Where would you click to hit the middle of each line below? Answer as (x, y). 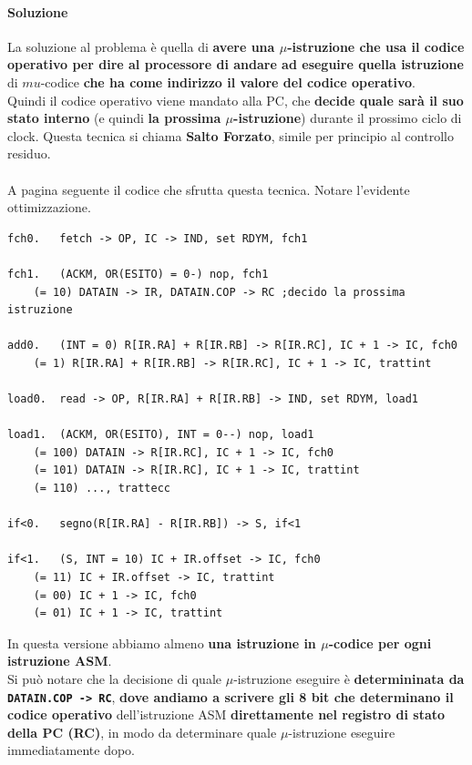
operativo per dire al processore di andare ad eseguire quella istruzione (236, 64)
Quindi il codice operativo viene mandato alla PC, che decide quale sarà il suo (236, 100)
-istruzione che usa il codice (376, 46)
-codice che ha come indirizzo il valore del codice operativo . (228, 82)
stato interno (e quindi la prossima (114, 118)
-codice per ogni (380, 643)
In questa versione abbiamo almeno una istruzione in (162, 643)
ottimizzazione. (49, 207)
